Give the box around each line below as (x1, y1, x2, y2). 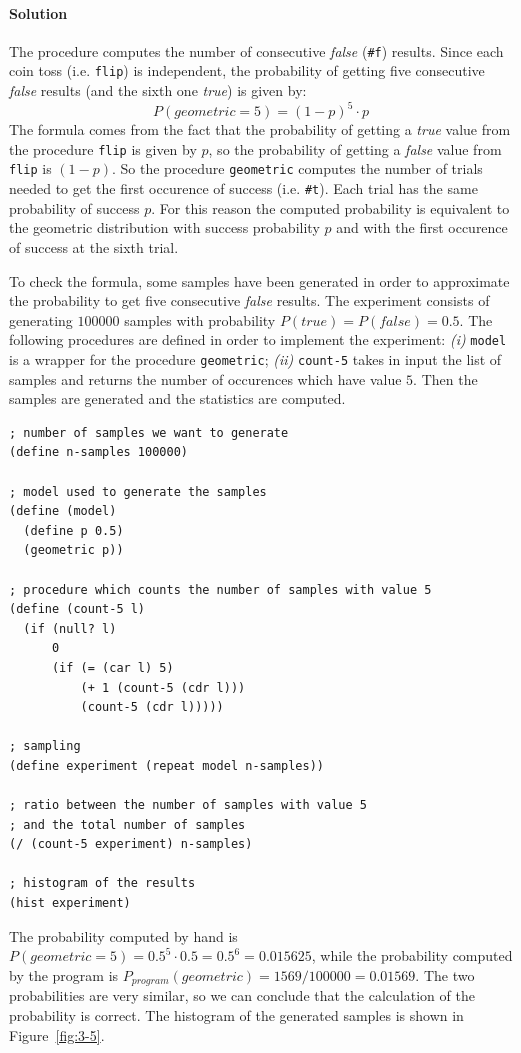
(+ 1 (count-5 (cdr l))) (80, 680, 246, 695)
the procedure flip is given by (9, 138, 197, 159)
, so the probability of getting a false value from (208, 138, 502, 159)
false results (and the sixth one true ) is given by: (9, 80, 307, 101)
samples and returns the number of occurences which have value (9, 368, 402, 389)
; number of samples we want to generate (9, 425, 289, 440)
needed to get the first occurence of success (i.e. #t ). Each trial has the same (9, 178, 478, 199)
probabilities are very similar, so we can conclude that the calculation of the (9, 985, 475, 1006)
